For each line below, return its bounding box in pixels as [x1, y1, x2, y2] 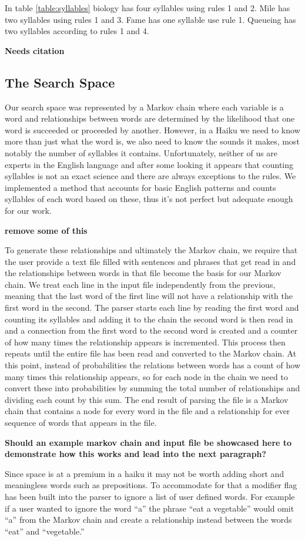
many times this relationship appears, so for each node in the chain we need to [5, 370, 288, 382]
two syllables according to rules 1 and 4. [5, 25, 149, 37]
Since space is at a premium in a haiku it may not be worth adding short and [5, 467, 284, 479]
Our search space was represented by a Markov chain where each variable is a [5, 100, 284, 113]
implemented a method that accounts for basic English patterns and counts [5, 181, 276, 193]
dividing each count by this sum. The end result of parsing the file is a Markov [5, 393, 289, 405]
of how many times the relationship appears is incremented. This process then [5, 335, 286, 348]
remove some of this [5, 224, 88, 236]
